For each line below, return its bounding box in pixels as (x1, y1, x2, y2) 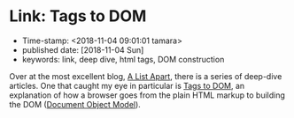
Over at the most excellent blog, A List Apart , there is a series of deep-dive (9, 70, 282, 81)
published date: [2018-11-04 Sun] (21, 44, 144, 55)
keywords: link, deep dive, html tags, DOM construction (21, 54, 225, 64)
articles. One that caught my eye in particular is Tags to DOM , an (9, 80, 245, 91)
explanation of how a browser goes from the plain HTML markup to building (9, 90, 286, 100)
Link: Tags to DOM (9, 6, 147, 26)
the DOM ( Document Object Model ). (9, 99, 142, 109)
